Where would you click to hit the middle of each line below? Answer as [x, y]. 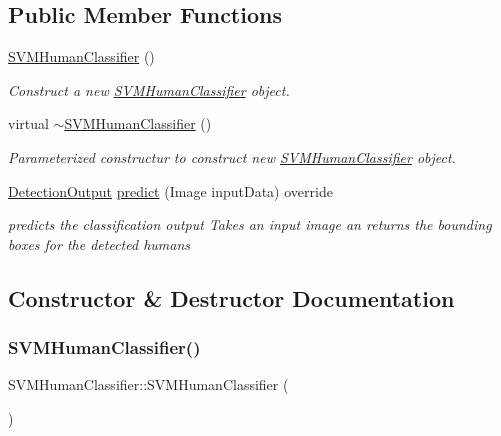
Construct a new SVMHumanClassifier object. [149, 89]
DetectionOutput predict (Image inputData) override [170, 190]
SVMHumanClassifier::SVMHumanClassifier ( [148, 384]
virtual [28, 123]
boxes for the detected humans [99, 243]
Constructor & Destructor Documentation [231, 297]
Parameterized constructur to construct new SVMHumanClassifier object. [232, 156]
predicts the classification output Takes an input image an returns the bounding [250, 224]
